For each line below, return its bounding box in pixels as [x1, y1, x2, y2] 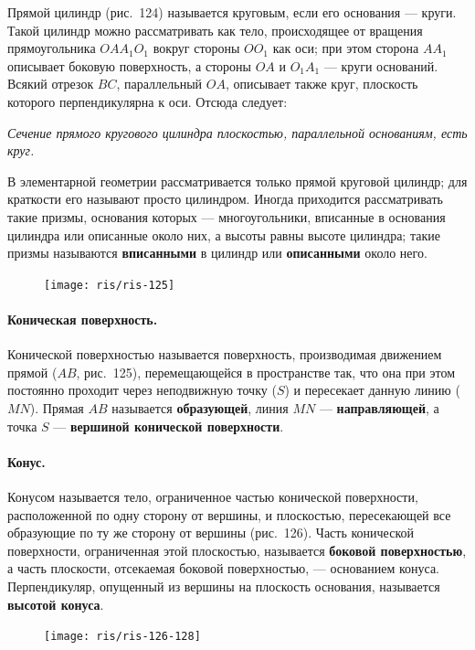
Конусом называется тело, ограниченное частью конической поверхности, [7, 486, 418, 506]
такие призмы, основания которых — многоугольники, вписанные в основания [7, 207, 446, 226]
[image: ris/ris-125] [44, 278, 175, 292]
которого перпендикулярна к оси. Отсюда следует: [7, 91, 288, 111]
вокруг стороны [153, 38, 240, 58]
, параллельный [116, 74, 203, 93]
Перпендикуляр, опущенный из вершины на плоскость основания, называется [7, 576, 440, 595]
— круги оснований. [323, 56, 438, 75]
